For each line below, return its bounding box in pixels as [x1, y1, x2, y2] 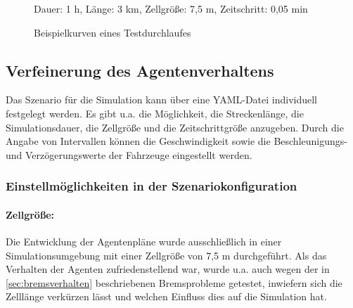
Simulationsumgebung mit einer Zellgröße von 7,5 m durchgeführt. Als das [6, 248, 327, 262]
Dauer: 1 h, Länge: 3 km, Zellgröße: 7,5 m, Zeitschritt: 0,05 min [34, 1, 308, 15]
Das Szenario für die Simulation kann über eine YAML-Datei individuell [6, 92, 318, 107]
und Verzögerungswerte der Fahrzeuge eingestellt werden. [6, 147, 252, 162]
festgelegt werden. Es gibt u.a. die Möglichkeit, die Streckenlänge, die [6, 105, 304, 120]
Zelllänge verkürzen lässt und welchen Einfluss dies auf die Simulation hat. [6, 289, 327, 304]
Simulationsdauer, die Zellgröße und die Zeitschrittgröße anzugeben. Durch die [6, 120, 344, 134]
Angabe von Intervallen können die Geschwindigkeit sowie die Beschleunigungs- [6, 134, 347, 148]
